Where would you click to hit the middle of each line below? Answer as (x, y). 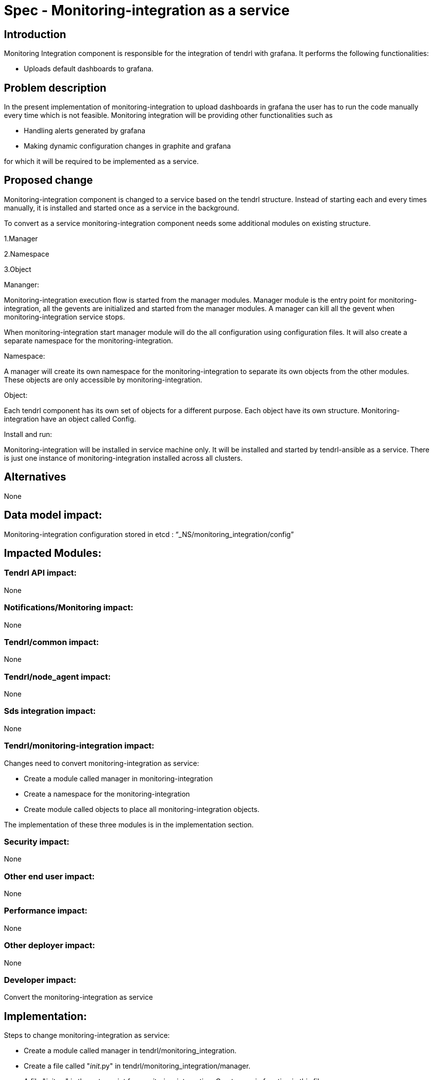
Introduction (35, 34)
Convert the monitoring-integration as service (78, 997)
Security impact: (37, 841)
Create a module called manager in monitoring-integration (118, 778)
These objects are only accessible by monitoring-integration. (103, 379)
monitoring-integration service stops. (65, 317)
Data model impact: (53, 515)
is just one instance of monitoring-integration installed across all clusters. (123, 458)
